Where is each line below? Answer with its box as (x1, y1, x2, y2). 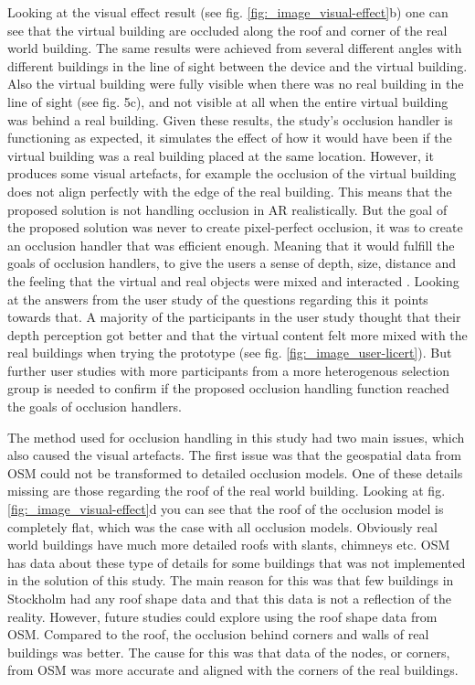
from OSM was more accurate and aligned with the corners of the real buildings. (7, 660, 459, 680)
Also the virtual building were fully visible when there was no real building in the (7, 74, 464, 93)
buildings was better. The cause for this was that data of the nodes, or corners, (7, 642, 450, 661)
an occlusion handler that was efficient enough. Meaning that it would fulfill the (7, 235, 455, 254)
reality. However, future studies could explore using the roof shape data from (7, 606, 438, 626)
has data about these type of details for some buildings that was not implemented (7, 552, 466, 572)
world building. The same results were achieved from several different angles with (7, 38, 462, 58)
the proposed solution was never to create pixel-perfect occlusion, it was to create (7, 218, 463, 237)
